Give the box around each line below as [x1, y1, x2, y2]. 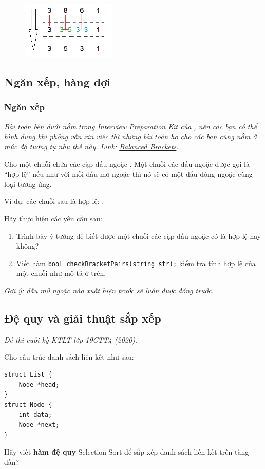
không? [16, 240, 39, 251]
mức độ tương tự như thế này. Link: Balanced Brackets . [4, 141, 179, 152]
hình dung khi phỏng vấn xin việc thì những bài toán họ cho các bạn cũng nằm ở [4, 131, 257, 142]
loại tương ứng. [4, 178, 52, 189]
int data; [18, 411, 52, 419]
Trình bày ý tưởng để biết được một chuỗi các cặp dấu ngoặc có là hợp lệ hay [16, 230, 261, 241]
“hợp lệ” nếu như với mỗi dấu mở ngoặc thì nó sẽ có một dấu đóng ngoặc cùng [4, 168, 253, 179]
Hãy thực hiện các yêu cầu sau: [4, 213, 103, 223]
